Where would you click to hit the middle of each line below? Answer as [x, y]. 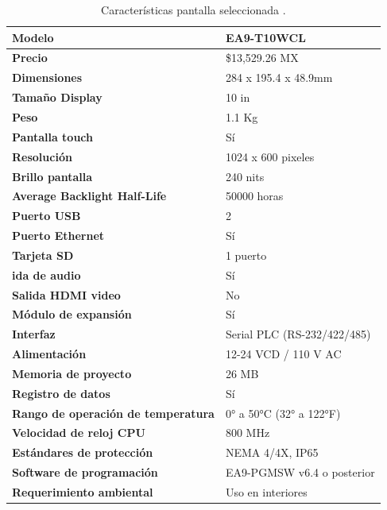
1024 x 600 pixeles [270, 156]
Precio [30, 58]
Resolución [42, 156]
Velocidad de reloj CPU [79, 433]
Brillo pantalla [52, 176]
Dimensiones [47, 77]
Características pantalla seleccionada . [193, 10]
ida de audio [46, 274]
